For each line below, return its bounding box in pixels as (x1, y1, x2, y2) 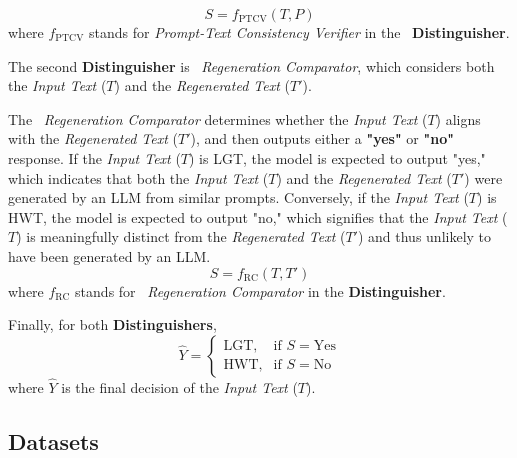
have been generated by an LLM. (8, 245, 211, 266)
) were (464, 167, 503, 188)
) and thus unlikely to (357, 226, 492, 247)
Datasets (8, 425, 99, 456)
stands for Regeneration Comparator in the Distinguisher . (75, 280, 446, 301)
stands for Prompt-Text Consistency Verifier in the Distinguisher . (88, 22, 510, 42)
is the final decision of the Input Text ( (61, 376, 298, 397)
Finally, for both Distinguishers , (8, 314, 217, 335)
